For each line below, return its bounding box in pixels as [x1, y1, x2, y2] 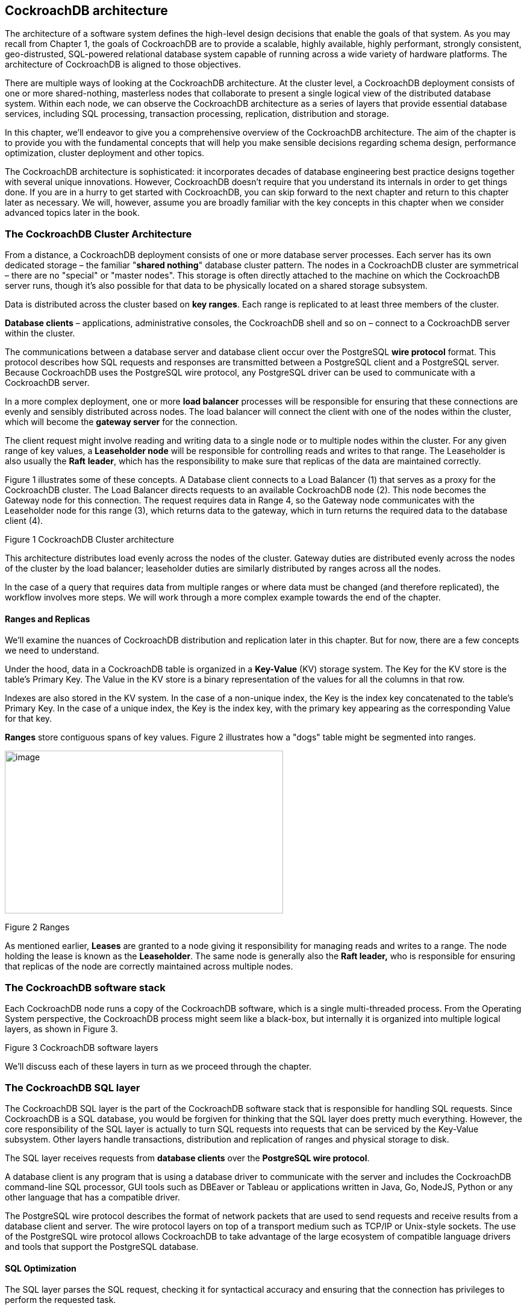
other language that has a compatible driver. [5, 1191, 180, 1202]
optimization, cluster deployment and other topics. [5, 148, 205, 159]
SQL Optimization [5, 1263, 76, 1273]
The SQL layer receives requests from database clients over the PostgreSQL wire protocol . [5, 1152, 370, 1163]
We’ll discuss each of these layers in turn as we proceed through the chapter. [5, 1061, 311, 1072]
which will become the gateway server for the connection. [5, 417, 238, 427]
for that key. [5, 713, 52, 724]
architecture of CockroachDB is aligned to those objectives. [5, 59, 241, 70]
